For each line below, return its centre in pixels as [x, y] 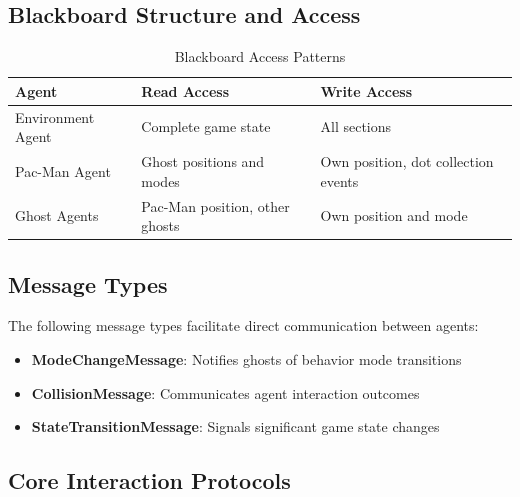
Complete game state [206, 126]
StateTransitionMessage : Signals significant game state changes [235, 426]
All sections [356, 126]
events [339, 180]
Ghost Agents [57, 215]
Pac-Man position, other [215, 205]
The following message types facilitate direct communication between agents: [243, 325]
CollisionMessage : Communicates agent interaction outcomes [225, 392]
